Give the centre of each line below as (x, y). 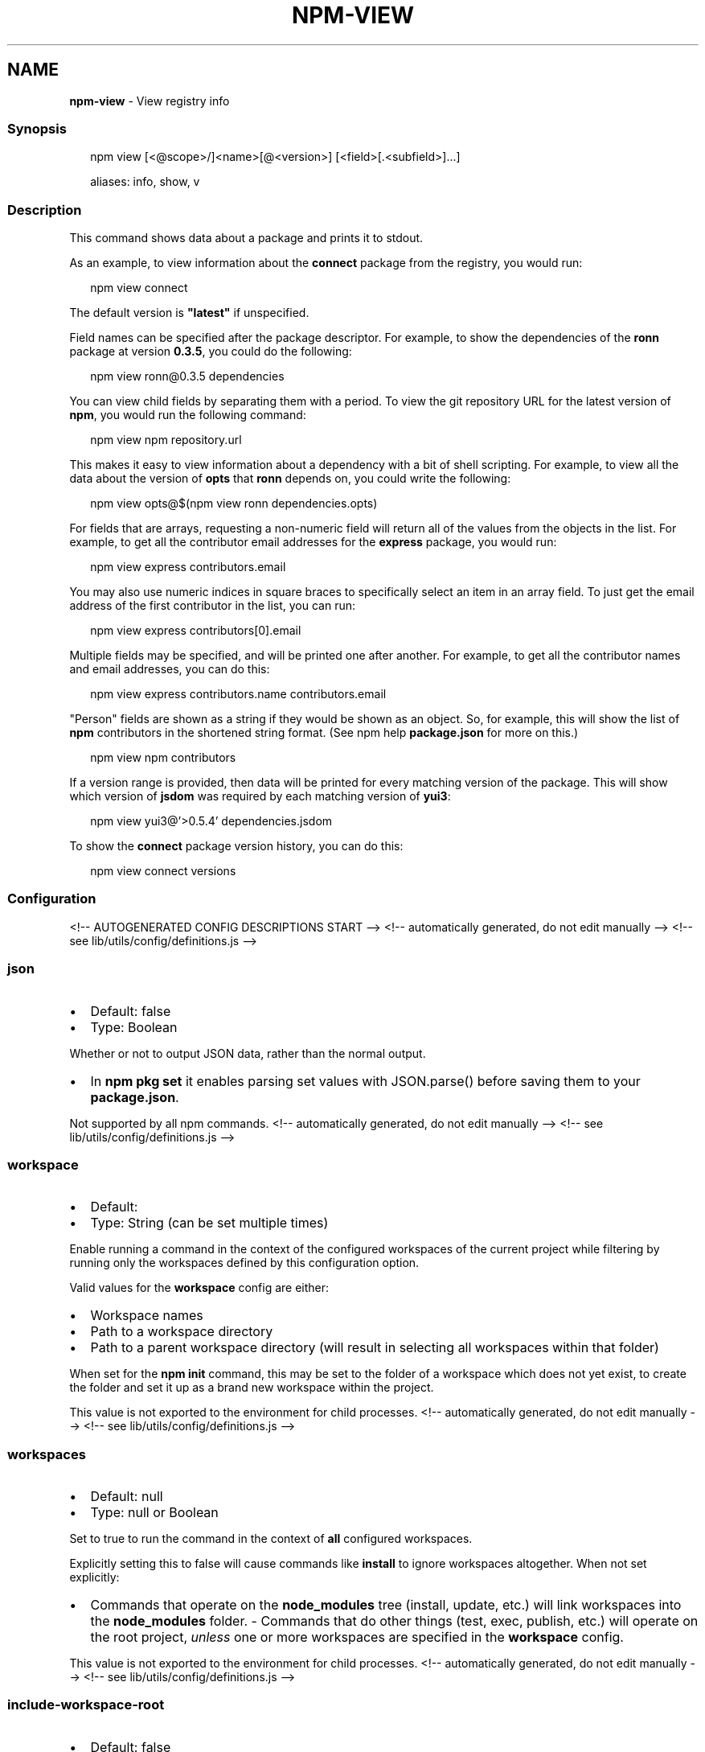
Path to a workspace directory (182, 1332)
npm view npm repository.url (166, 440)
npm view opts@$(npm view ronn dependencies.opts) (234, 504)
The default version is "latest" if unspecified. (189, 313)
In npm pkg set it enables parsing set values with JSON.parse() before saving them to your (365, 1081)
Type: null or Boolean (154, 1513)
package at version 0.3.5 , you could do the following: (211, 352)
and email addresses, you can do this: (170, 669)
